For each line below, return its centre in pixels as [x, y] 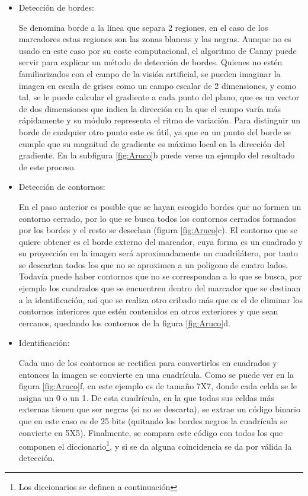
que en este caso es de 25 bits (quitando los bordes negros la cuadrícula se [153, 421]
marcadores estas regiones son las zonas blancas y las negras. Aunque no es [155, 39]
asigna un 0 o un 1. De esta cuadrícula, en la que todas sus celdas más [147, 397]
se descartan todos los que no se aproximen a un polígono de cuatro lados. [153, 264]
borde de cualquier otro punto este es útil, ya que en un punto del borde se [155, 131]
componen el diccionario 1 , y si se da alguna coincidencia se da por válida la [155, 445]
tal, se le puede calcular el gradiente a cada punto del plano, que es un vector [159, 97]
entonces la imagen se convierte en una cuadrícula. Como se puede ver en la [156, 374]
